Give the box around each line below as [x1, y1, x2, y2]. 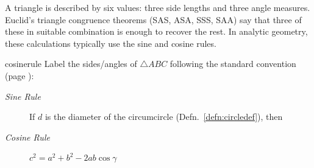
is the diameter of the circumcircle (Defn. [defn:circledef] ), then [45, 110, 283, 123]
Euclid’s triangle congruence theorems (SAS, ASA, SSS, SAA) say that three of [5, 13, 302, 26]
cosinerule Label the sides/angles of [5, 57, 137, 70]
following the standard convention [169, 57, 296, 70]
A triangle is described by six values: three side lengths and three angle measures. [5, 1, 310, 13]
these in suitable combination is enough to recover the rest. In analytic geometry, [5, 25, 308, 38]
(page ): [5, 69, 34, 82]
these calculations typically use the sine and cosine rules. [5, 37, 216, 49]
